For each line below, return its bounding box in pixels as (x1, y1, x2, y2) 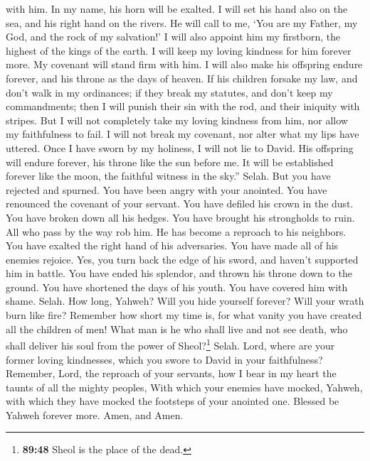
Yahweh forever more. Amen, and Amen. (6, 407, 184, 422)
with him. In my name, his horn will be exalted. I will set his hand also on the (6, 1, 348, 16)
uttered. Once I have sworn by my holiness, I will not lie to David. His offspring (6, 140, 354, 155)
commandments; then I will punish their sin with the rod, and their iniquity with (6, 99, 360, 114)
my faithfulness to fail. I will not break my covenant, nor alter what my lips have (6, 126, 359, 141)
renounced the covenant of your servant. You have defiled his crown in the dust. (6, 196, 354, 211)
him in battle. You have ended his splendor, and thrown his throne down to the (6, 266, 352, 281)
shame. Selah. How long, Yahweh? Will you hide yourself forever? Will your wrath (6, 293, 364, 308)
